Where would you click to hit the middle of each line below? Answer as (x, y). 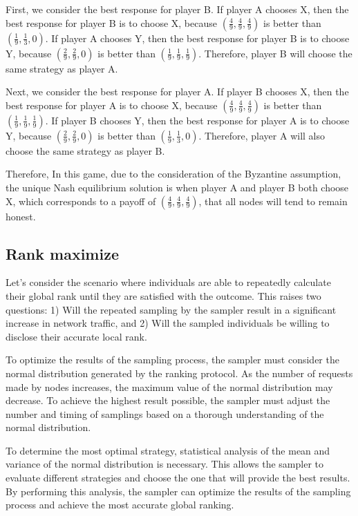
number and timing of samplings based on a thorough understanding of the (165, 413)
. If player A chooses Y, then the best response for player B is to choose (197, 38)
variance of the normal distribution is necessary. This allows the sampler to (164, 464)
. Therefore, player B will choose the (275, 53)
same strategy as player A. (62, 68)
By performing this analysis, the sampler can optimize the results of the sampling (178, 491)
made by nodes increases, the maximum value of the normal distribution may (169, 386)
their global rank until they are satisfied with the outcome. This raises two (163, 295)
